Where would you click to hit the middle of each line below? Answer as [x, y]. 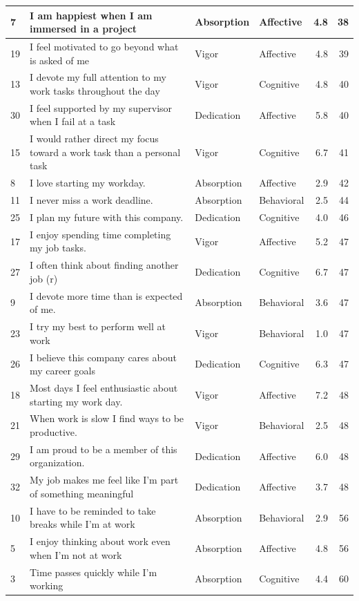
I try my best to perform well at [98, 326]
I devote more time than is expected [106, 295]
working [47, 585]
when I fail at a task [73, 121]
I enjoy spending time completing [100, 234]
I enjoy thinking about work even [100, 541]
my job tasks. [58, 248]
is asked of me [60, 60]
